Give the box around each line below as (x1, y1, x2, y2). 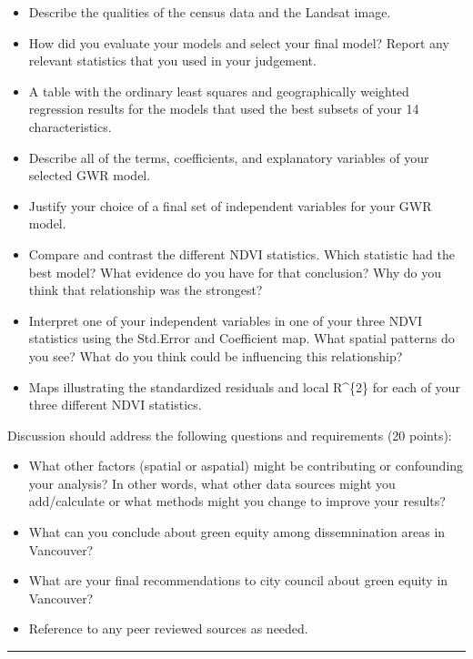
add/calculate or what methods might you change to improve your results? (28, 492, 446, 511)
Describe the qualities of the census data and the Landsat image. (28, 3, 391, 21)
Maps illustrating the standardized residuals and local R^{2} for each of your (28, 377, 460, 396)
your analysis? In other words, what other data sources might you (28, 473, 396, 492)
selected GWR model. (28, 166, 151, 185)
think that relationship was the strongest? (28, 280, 263, 299)
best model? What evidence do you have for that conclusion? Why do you (28, 262, 442, 281)
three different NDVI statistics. (28, 395, 202, 414)
